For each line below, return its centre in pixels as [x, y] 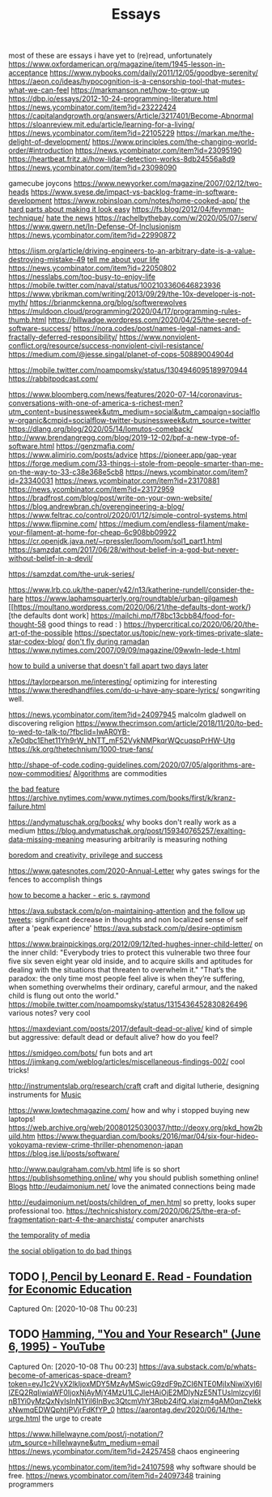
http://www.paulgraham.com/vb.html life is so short [94, 1169]
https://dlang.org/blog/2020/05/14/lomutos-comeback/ [101, 429]
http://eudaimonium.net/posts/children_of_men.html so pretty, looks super [132, 1202]
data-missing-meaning [47, 839]
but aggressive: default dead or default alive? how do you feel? [113, 1038]
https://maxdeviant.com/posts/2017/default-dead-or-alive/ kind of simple [130, 1029]
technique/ [26, 218]
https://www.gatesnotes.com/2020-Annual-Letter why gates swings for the [134, 871]
